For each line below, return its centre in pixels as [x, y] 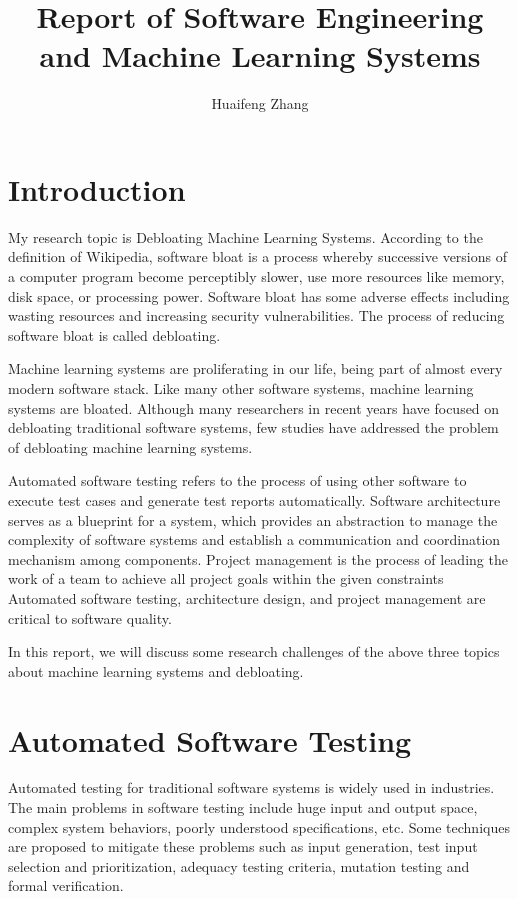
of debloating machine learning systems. [130, 446]
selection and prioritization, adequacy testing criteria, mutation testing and [239, 865]
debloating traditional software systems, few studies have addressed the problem [253, 427]
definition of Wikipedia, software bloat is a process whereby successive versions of [257, 256]
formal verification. [66, 885]
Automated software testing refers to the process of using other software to [237, 480]
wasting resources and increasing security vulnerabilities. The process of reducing [256, 315]
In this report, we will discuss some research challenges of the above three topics [254, 651]
